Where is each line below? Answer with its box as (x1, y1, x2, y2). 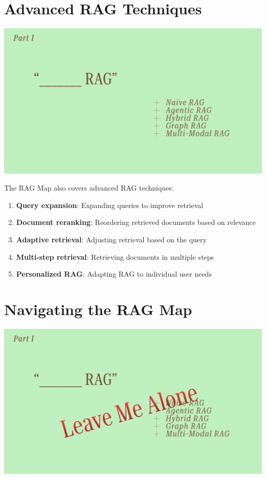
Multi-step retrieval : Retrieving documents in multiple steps (16, 251, 214, 262)
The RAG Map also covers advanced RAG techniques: (4, 182, 174, 193)
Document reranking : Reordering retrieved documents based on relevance (16, 217, 256, 227)
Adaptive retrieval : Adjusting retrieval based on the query (16, 234, 207, 244)
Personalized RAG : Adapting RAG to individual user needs (16, 268, 212, 279)
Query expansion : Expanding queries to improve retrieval (16, 199, 204, 210)
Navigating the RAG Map (4, 298, 192, 319)
